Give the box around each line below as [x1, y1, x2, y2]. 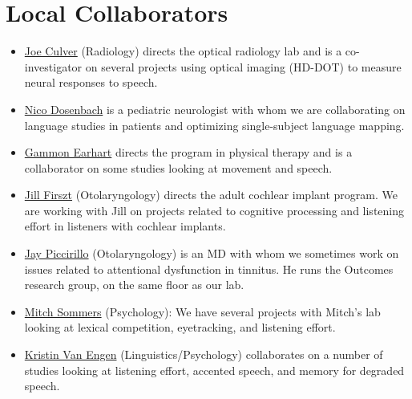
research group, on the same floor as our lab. [24, 276, 244, 293]
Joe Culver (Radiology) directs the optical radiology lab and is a [24, 43, 342, 59]
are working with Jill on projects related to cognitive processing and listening [24, 202, 405, 218]
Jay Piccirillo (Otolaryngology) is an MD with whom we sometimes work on [24, 245, 399, 262]
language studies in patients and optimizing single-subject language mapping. [24, 116, 405, 133]
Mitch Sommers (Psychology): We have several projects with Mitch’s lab [24, 303, 381, 320]
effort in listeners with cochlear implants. [24, 218, 226, 234]
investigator [24, 58, 83, 75]
